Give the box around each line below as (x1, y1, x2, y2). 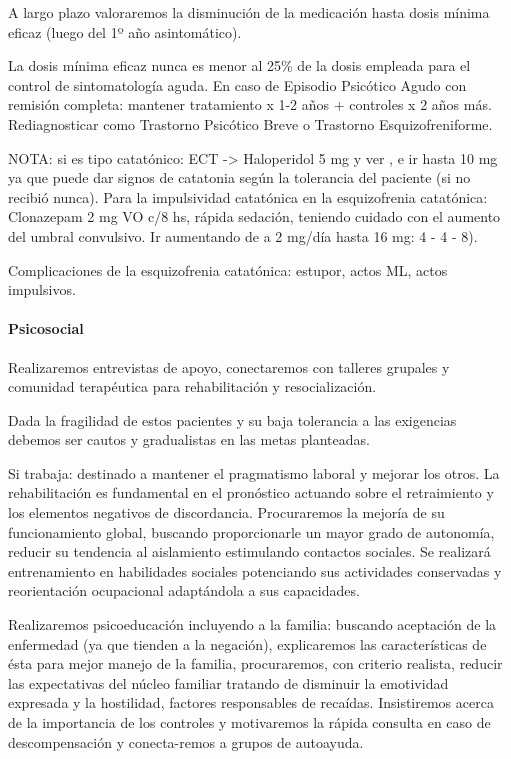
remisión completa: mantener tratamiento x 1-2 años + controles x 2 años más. (8, 94, 492, 115)
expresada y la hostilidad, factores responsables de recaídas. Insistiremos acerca (8, 692, 494, 713)
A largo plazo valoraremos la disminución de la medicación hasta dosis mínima (8, 2, 490, 22)
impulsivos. (8, 279, 76, 300)
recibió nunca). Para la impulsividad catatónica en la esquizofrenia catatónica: (8, 186, 488, 207)
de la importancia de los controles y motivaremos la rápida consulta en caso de (8, 712, 491, 733)
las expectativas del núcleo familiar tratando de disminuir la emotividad (8, 672, 449, 693)
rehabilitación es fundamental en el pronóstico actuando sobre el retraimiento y (8, 482, 494, 503)
